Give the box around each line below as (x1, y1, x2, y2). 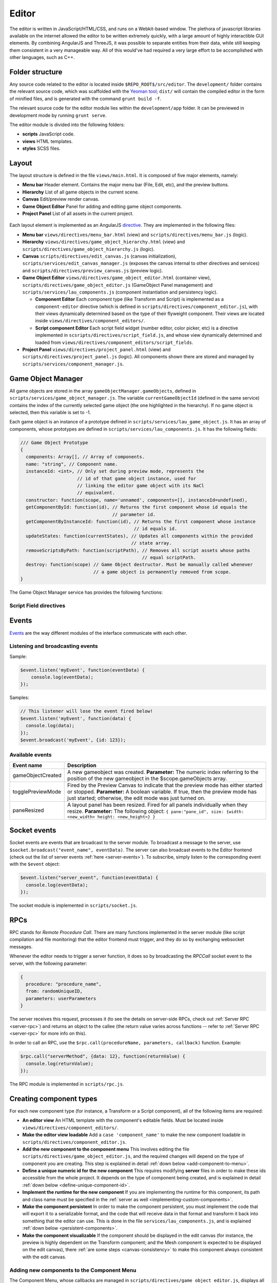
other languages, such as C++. (9, 54, 75, 61)
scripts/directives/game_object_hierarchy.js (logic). (22, 246, 155, 252)
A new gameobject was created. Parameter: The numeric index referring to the (67, 768, 259, 775)
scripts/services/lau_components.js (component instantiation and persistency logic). (22, 289, 218, 295)
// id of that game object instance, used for (77, 475, 196, 481)
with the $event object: (9, 861, 60, 867)
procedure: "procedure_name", (26, 981, 102, 987)
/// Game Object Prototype (20, 439, 88, 445)
